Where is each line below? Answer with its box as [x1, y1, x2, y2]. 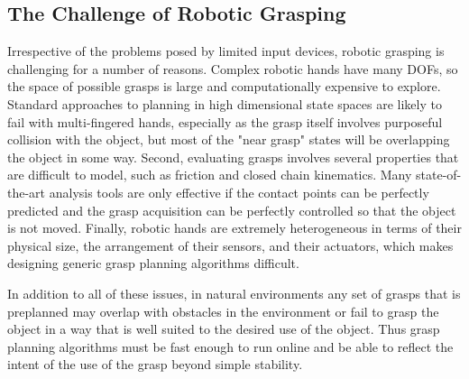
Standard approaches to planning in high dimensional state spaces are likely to [7, 94, 442, 113]
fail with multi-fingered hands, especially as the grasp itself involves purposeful [7, 112, 443, 131]
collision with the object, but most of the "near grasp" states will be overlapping [7, 130, 450, 149]
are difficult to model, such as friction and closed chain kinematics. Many [7, 165, 412, 184]
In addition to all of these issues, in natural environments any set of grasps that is [7, 283, 461, 302]
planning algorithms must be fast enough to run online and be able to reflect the [7, 337, 454, 356]
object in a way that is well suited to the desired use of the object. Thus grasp [7, 319, 440, 338]
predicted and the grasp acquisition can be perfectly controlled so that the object [7, 200, 456, 219]
